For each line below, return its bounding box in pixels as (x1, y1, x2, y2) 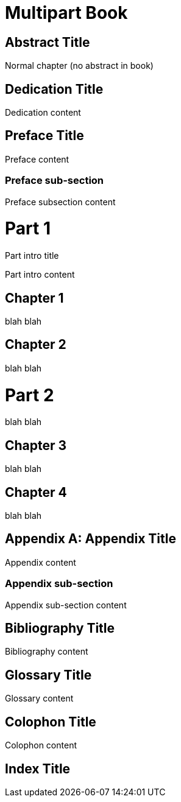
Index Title (5, 761, 71, 776)
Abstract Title (5, 34, 90, 50)
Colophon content (5, 740, 77, 751)
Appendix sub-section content (5, 599, 127, 610)
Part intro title (5, 250, 59, 261)
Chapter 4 (5, 484, 67, 500)
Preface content (5, 153, 69, 164)
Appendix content (5, 557, 76, 568)
